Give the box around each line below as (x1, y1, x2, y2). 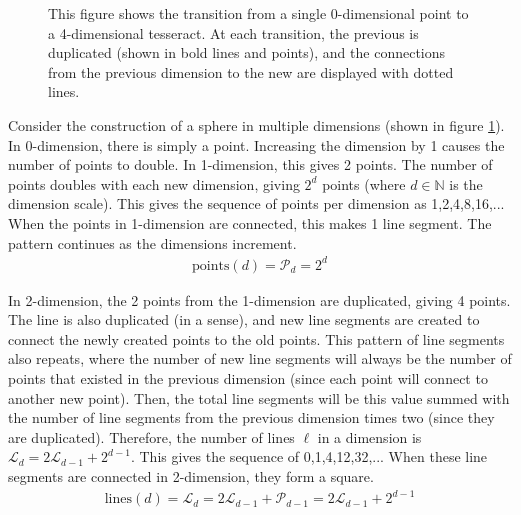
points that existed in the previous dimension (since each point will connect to (8, 368, 488, 389)
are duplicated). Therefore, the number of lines (8, 426, 295, 447)
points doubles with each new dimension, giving (8, 173, 300, 194)
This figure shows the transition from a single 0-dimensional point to (48, 3, 469, 23)
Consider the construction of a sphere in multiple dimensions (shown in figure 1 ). (8, 114, 505, 135)
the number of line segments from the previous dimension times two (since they (8, 407, 495, 428)
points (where (322, 173, 406, 194)
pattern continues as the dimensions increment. (8, 232, 297, 253)
